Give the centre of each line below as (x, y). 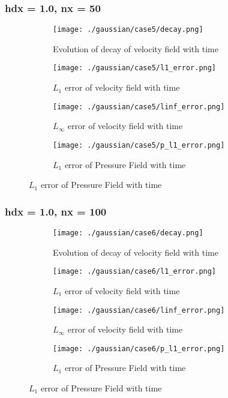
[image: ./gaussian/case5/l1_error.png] (135, 68)
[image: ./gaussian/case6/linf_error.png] (139, 310)
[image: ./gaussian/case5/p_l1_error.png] (139, 145)
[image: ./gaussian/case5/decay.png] (128, 30)
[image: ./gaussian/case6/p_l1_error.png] (139, 348)
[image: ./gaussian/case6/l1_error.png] (135, 272)
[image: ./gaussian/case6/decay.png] (128, 233)
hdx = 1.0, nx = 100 (56, 211)
